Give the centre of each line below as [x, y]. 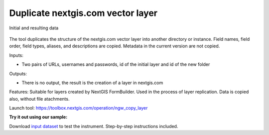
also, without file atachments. [39, 99]
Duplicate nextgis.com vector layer [83, 13]
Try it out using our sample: [38, 117]
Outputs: [18, 73]
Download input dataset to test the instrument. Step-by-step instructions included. [94, 126]
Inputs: [16, 55]
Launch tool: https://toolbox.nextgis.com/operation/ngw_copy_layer [78, 108]
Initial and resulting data [34, 28]
